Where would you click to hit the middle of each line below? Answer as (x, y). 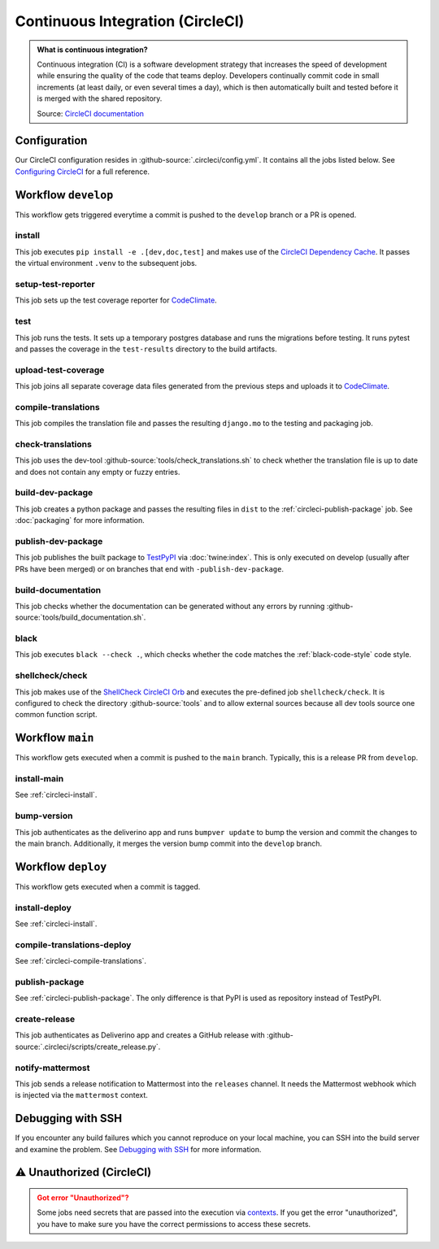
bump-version (44, 816)
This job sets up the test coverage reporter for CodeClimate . (116, 300)
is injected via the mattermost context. (81, 1095)
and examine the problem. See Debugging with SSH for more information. (138, 1149)
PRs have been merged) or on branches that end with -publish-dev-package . (150, 568)
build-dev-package (54, 493)
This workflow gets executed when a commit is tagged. (108, 886)
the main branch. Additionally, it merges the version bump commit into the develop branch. (169, 843)
